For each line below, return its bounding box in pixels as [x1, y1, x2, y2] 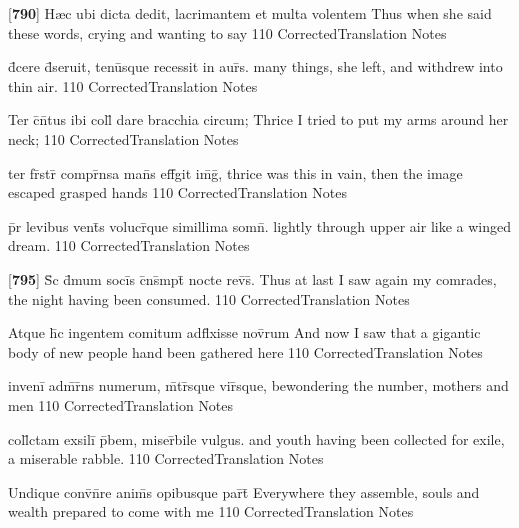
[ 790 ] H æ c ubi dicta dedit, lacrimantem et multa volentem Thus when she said [8, 3, 492, 23]
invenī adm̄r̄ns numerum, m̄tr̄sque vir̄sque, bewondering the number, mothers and [8, 375, 509, 396]
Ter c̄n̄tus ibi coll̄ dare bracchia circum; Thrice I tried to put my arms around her [8, 109, 509, 130]
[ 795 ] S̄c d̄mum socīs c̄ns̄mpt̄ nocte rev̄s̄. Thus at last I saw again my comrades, [8, 268, 497, 289]
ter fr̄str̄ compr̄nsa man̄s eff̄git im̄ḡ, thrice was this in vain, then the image [8, 162, 463, 183]
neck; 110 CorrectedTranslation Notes [8, 128, 239, 149]
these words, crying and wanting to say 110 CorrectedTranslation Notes [8, 22, 447, 43]
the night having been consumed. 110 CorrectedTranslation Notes [8, 288, 410, 309]
